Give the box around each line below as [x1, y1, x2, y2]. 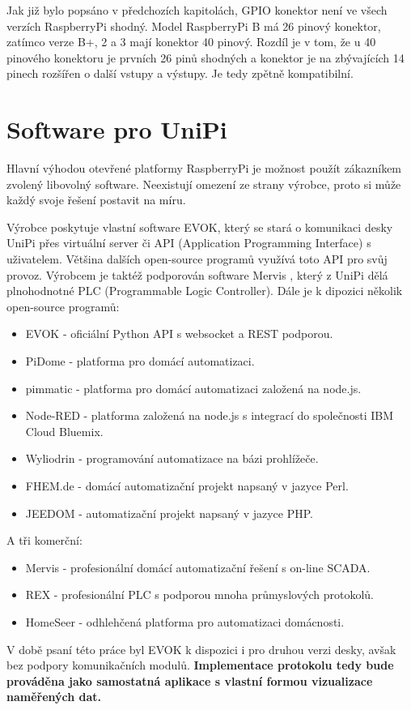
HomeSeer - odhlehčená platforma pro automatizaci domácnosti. [25, 613, 345, 630]
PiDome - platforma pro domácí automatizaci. [25, 353, 255, 370]
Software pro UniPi [6, 113, 227, 146]
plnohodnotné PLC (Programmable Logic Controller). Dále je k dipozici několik [6, 282, 403, 299]
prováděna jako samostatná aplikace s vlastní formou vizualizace [6, 672, 373, 689]
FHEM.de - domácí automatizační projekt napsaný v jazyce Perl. [25, 477, 349, 494]
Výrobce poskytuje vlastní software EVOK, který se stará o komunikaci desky [6, 218, 393, 235]
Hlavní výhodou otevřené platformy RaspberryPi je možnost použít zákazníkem [6, 160, 402, 177]
